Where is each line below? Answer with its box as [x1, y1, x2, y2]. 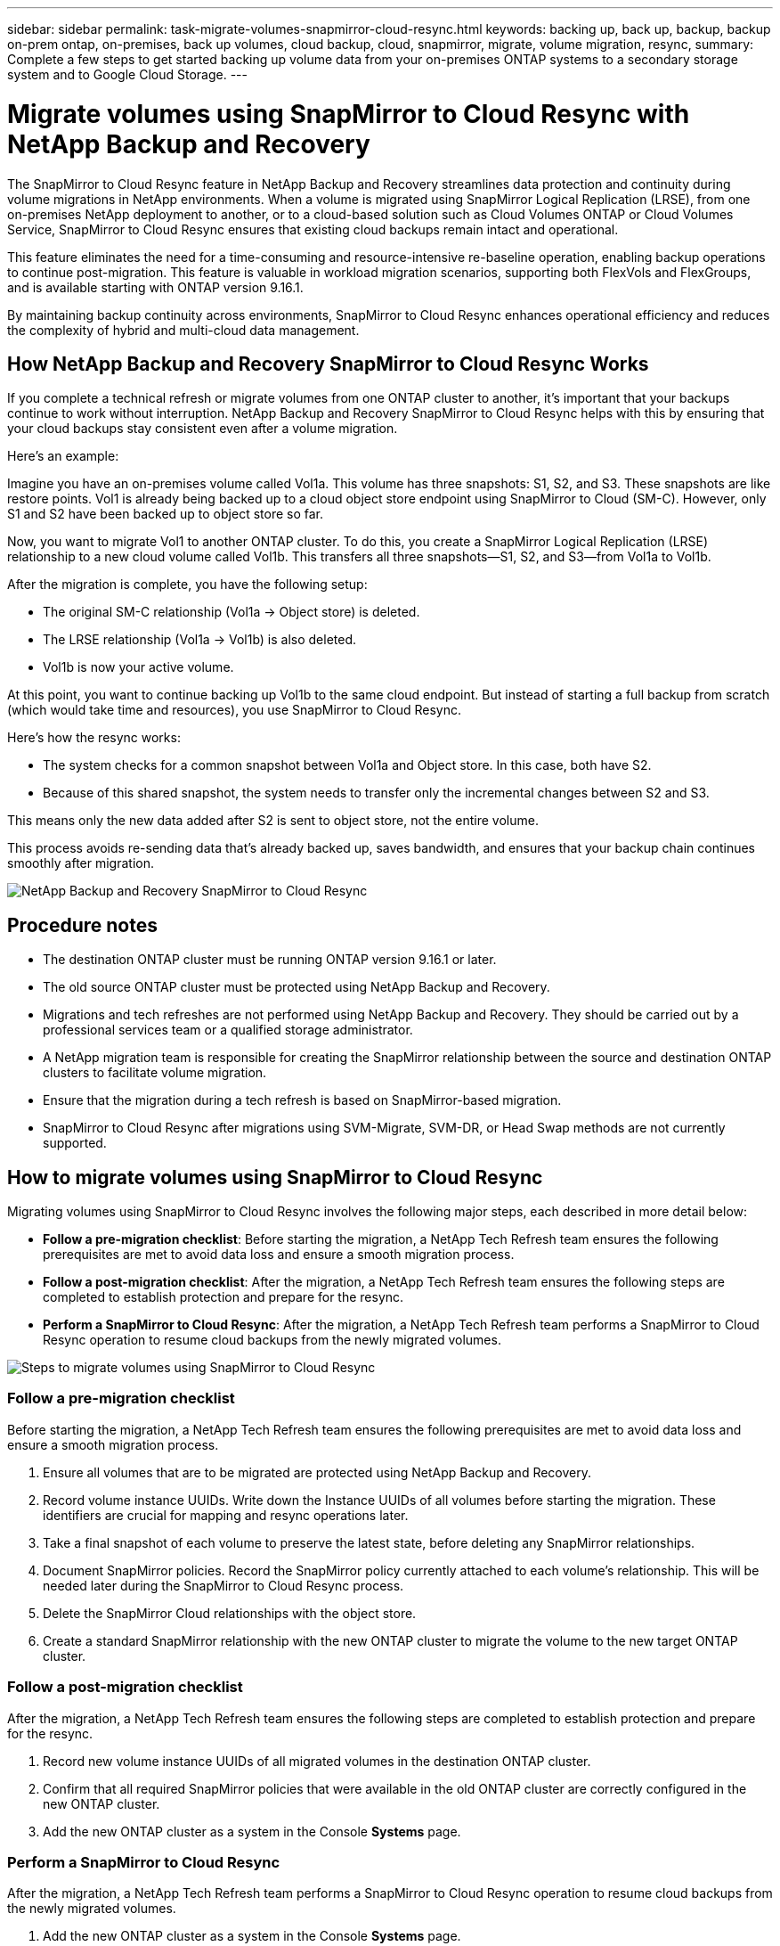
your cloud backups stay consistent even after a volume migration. [7, 421, 398, 437]
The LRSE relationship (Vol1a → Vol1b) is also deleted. [43, 632, 357, 648]
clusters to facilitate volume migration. [43, 1065, 267, 1081]
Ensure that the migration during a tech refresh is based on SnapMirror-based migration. [43, 1092, 562, 1108]
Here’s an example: [7, 448, 119, 464]
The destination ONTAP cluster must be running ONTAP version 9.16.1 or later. [43, 952, 497, 968]
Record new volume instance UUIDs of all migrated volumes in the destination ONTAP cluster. [43, 1753, 591, 1769]
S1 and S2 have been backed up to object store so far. [7, 506, 323, 522]
